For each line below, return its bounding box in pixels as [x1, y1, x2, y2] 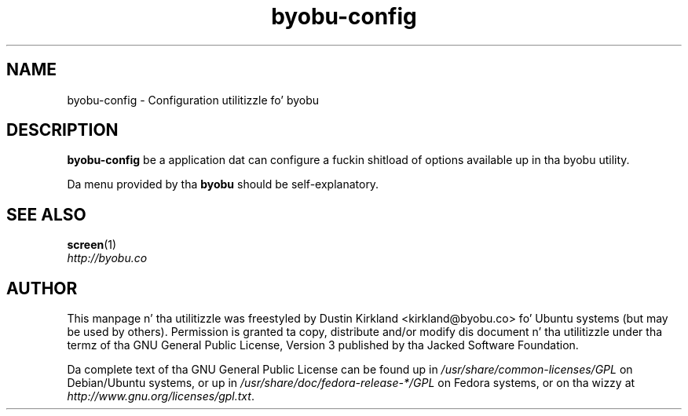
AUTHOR [6, 278, 78, 298]
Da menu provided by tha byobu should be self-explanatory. [67, 177, 379, 192]
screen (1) [67, 238, 117, 252]
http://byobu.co [67, 251, 148, 265]
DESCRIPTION [6, 120, 119, 140]
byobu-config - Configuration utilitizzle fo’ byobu [67, 93, 320, 107]
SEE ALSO [6, 204, 86, 224]
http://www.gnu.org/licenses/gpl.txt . [67, 389, 254, 403]
